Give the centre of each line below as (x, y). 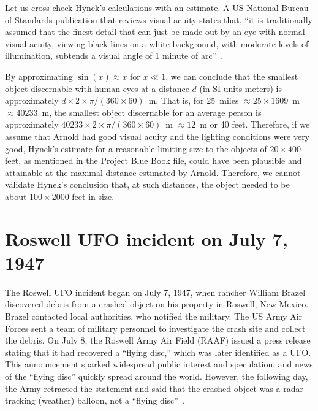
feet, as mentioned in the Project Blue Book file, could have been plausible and (153, 160)
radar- (295, 388)
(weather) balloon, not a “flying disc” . (112, 400)
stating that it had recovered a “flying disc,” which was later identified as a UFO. (158, 352)
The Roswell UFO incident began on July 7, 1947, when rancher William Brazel (155, 292)
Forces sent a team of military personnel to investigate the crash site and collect (155, 328)
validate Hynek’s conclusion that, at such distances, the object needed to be (147, 184)
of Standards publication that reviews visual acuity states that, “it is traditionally (159, 19)
